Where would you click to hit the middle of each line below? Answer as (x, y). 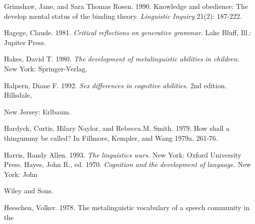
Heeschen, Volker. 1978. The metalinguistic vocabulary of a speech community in (127, 207)
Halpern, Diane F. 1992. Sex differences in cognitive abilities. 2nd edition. (115, 85)
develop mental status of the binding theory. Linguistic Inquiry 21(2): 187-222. (123, 16)
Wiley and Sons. (29, 191)
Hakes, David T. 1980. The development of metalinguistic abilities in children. (122, 59)
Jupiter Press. (25, 42)
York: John (21, 174)
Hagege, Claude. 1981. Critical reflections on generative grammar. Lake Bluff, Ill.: (128, 32)
